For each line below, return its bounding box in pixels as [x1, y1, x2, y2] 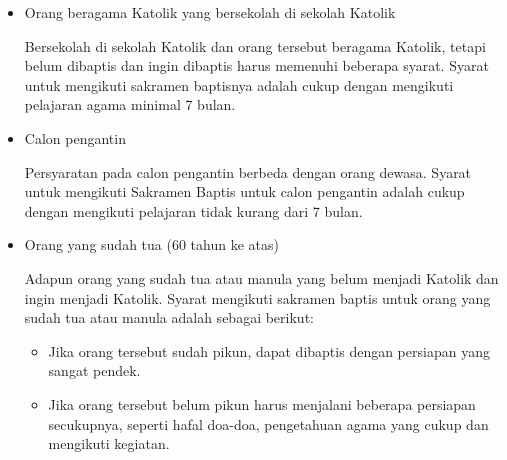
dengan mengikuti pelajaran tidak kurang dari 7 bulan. [24, 200, 363, 221]
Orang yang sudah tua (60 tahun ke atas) [24, 234, 279, 255]
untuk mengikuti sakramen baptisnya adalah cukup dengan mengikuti [24, 74, 454, 95]
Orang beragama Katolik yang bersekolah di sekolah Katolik [24, 2, 396, 22]
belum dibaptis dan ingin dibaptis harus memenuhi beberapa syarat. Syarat [24, 55, 489, 76]
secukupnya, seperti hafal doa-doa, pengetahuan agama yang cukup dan [48, 413, 489, 434]
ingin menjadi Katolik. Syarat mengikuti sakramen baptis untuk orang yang [24, 287, 491, 308]
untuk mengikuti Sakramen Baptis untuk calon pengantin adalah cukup [24, 181, 465, 202]
